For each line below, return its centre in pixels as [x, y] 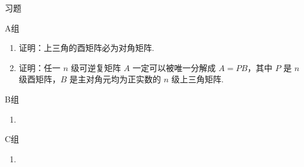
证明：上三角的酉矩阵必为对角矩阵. [86, 48]
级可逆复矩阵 [96, 67]
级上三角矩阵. [197, 79]
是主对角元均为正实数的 [115, 79]
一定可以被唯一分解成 [174, 67]
